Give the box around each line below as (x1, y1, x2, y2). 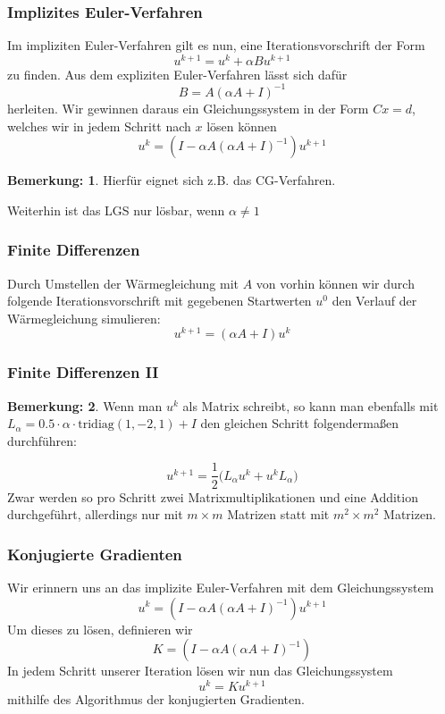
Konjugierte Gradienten (7, 542, 182, 565)
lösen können (206, 116, 277, 135)
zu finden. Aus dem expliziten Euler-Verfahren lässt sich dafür (7, 64, 348, 83)
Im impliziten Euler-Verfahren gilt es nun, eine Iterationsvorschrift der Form (7, 36, 425, 55)
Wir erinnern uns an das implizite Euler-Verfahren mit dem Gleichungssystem (7, 577, 434, 596)
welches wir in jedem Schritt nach (7, 116, 191, 135)
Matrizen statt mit (227, 505, 330, 524)
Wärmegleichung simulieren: (7, 308, 161, 327)
